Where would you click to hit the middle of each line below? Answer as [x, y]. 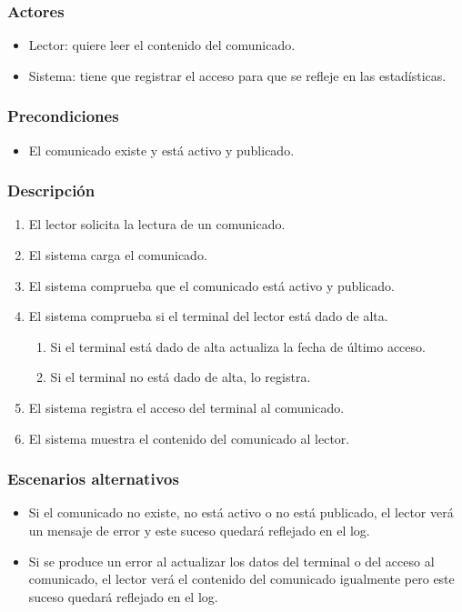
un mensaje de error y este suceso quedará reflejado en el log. [199, 530]
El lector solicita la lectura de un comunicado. [157, 224]
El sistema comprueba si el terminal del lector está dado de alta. [208, 316]
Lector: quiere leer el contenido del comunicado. [162, 45]
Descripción [51, 191]
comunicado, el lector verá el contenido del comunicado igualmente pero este [241, 579]
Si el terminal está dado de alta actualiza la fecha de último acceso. [238, 346]
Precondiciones [63, 116]
